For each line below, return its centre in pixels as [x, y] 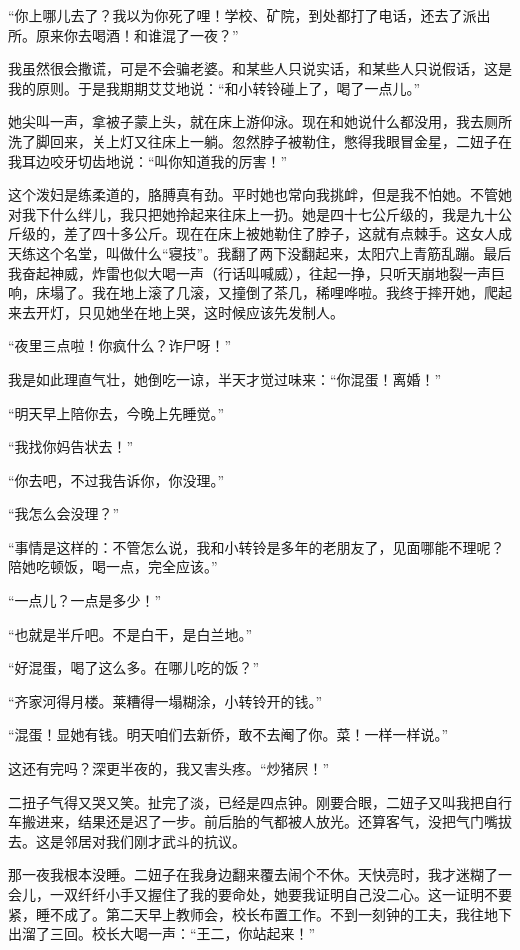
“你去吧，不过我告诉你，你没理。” [116, 479]
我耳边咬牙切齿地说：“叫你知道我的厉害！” [148, 160]
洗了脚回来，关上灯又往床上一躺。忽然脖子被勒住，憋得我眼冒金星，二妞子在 [260, 140]
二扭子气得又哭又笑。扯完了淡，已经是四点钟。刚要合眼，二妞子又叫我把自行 [260, 801]
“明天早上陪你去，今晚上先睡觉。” [116, 412]
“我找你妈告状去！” [71, 446]
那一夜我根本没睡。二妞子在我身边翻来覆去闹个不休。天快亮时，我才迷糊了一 [260, 874]
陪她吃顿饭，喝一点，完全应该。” [113, 566]
